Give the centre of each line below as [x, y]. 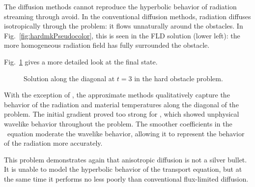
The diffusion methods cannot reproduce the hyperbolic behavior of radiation [120, 6]
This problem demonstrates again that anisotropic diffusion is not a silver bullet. [126, 159]
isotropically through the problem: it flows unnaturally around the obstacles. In [124, 26]
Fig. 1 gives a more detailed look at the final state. [81, 61]
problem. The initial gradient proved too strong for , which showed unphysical [122, 114]
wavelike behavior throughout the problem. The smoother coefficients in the [118, 123]
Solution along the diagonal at [69, 78]
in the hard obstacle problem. [179, 78]
